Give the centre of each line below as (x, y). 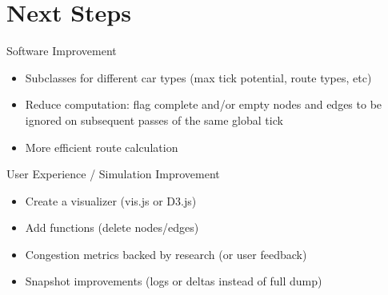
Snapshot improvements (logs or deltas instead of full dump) (174, 281)
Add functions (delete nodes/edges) (112, 227)
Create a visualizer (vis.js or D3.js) (111, 200)
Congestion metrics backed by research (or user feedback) (166, 254)
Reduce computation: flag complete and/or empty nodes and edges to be (204, 104)
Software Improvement (62, 51)
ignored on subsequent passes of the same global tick (154, 120)
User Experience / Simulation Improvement (113, 174)
